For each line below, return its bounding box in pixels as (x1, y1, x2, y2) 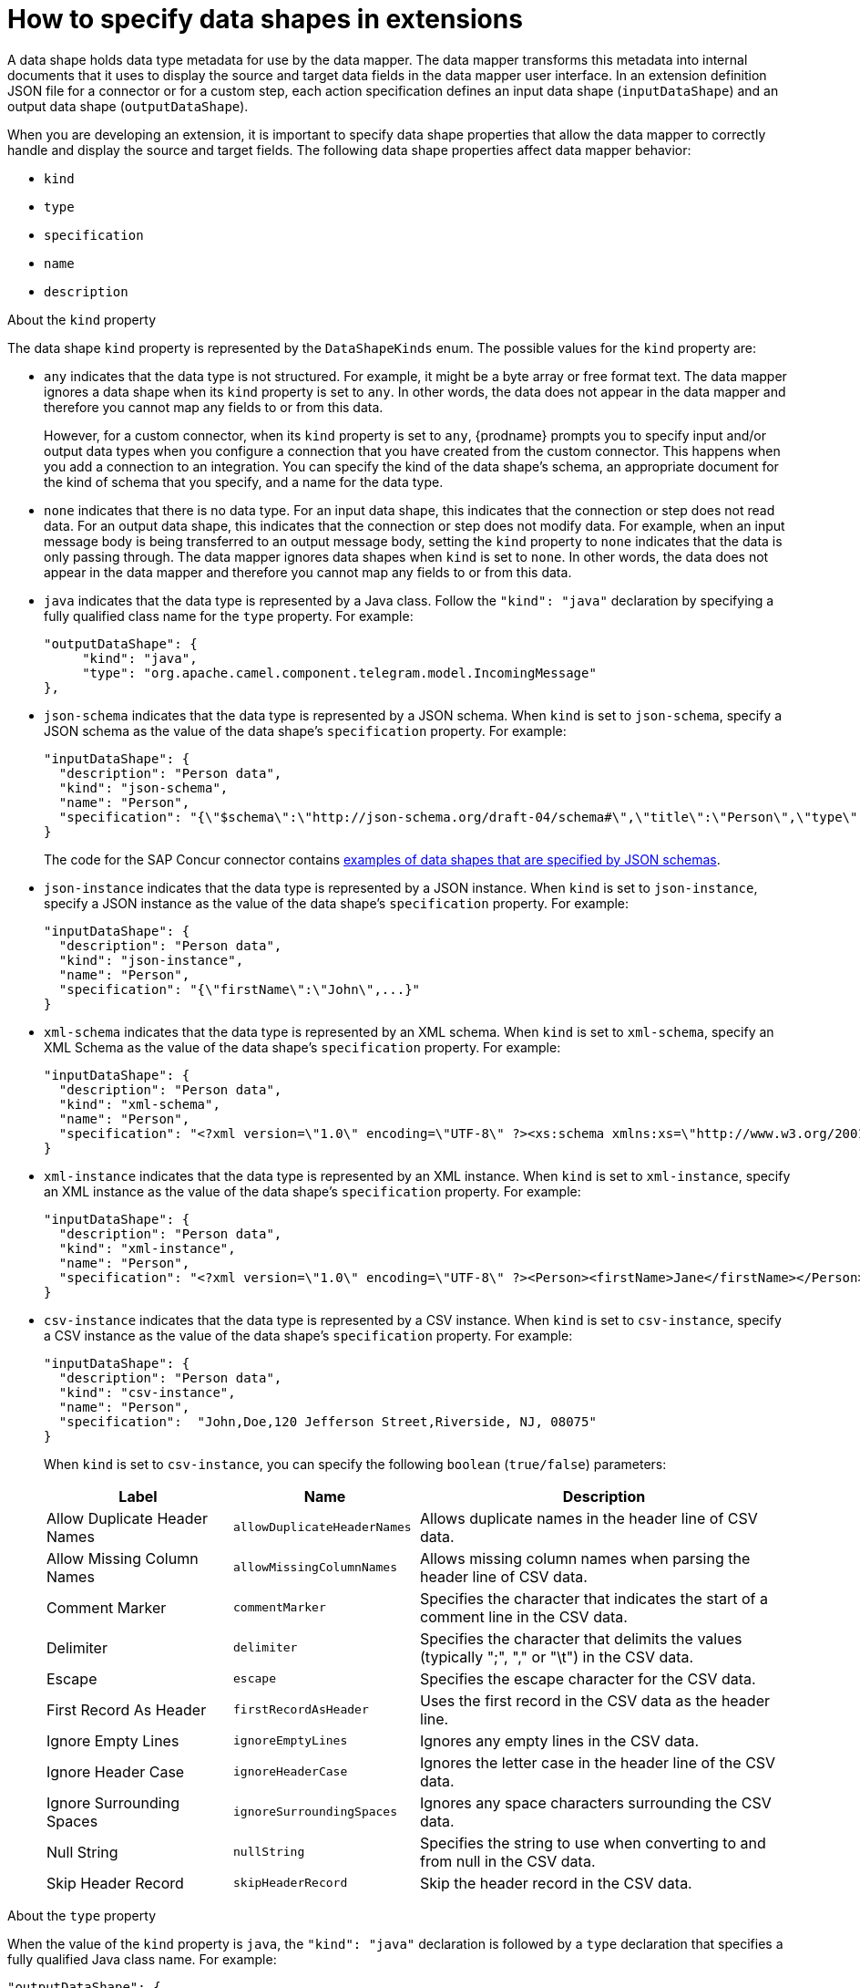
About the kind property (7, 311, 156, 327)
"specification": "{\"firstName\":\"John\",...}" (58, 981, 421, 997)
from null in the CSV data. (420, 1851, 596, 1870)
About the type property (7, 1907, 156, 1923)
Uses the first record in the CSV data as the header (420, 1691, 770, 1710)
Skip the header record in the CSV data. (420, 1873, 692, 1892)
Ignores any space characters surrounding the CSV (420, 1793, 772, 1812)
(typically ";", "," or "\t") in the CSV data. (420, 1647, 694, 1666)
